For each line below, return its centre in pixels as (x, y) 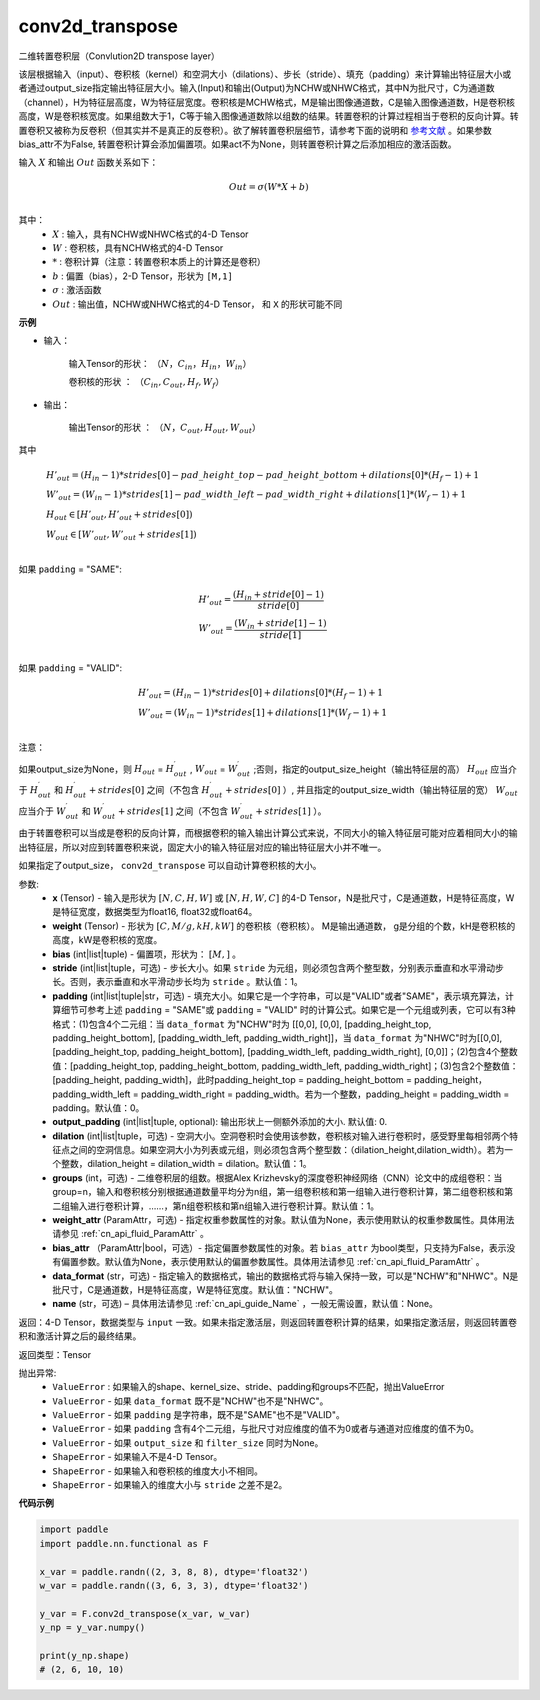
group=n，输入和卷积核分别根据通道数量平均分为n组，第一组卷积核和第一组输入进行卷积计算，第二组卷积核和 (278, 1192)
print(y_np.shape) (84, 1655)
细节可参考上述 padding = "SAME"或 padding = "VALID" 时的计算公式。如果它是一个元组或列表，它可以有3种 (288, 1010)
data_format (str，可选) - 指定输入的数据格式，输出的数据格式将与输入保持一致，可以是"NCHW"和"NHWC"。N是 (285, 1276)
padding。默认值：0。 (98, 1107)
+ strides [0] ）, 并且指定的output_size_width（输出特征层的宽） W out (372, 791)
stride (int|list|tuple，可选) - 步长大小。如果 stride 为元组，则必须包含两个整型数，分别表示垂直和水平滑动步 (278, 967)
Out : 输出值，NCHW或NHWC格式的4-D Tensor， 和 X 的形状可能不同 (197, 304)
